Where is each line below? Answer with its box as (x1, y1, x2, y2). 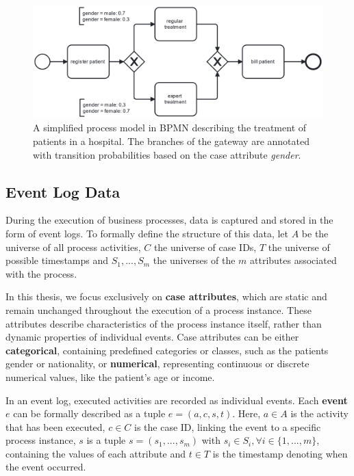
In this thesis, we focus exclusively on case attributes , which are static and (5, 289, 327, 304)
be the (301, 226, 329, 240)
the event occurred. (5, 460, 86, 474)
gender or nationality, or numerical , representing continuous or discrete (5, 356, 309, 371)
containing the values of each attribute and (5, 446, 186, 460)
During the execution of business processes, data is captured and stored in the (5, 213, 333, 227)
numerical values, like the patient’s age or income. (5, 369, 215, 384)
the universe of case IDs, (153, 239, 257, 254)
